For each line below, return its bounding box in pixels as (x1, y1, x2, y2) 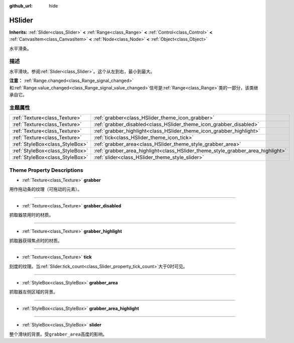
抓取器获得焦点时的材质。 (9, 238, 62, 244)
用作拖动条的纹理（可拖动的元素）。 (9, 186, 82, 192)
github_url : (9, 3, 33, 9)
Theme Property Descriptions (9, 166, 84, 173)
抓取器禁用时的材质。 (9, 212, 54, 218)
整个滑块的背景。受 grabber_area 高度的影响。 (9, 331, 107, 337)
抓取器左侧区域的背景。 (9, 289, 58, 295)
